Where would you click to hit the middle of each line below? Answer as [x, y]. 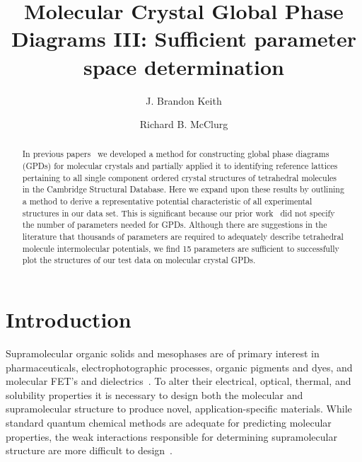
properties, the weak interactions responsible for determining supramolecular [171, 436]
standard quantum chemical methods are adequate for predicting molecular [169, 422]
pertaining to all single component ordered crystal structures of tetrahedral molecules [179, 177]
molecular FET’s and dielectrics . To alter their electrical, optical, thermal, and [179, 381]
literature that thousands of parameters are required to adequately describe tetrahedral [183, 237]
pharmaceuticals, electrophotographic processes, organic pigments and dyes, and [179, 367]
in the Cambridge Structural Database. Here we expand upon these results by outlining [183, 189]
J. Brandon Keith [184, 100]
